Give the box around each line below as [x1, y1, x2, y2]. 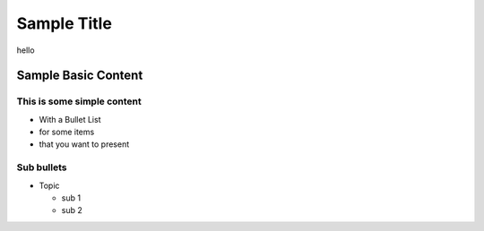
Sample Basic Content [16, 68, 143, 83]
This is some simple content [16, 95, 143, 107]
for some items [39, 126, 95, 138]
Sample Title [16, 13, 112, 33]
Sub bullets [16, 161, 67, 174]
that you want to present [39, 139, 130, 150]
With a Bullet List [39, 114, 101, 124]
